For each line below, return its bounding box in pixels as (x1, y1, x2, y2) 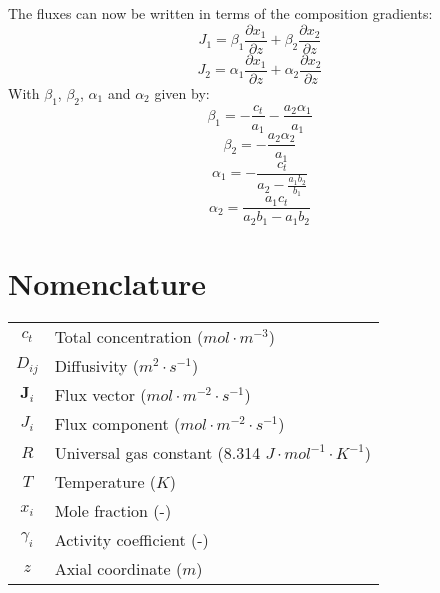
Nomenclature (8, 263, 207, 304)
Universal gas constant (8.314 (54, 441, 261, 465)
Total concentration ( (54, 325, 204, 349)
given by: (154, 82, 210, 103)
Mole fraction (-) (54, 499, 172, 523)
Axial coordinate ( (54, 557, 183, 581)
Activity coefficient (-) (54, 528, 209, 552)
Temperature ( (54, 470, 157, 494)
